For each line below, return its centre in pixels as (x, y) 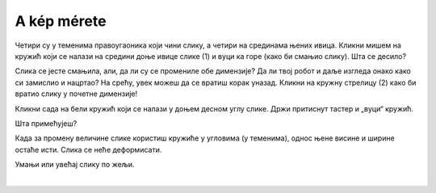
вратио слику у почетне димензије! (76, 94)
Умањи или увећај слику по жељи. (75, 165)
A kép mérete (61, 21)
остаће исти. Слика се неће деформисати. (88, 149)
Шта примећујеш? (46, 123)
